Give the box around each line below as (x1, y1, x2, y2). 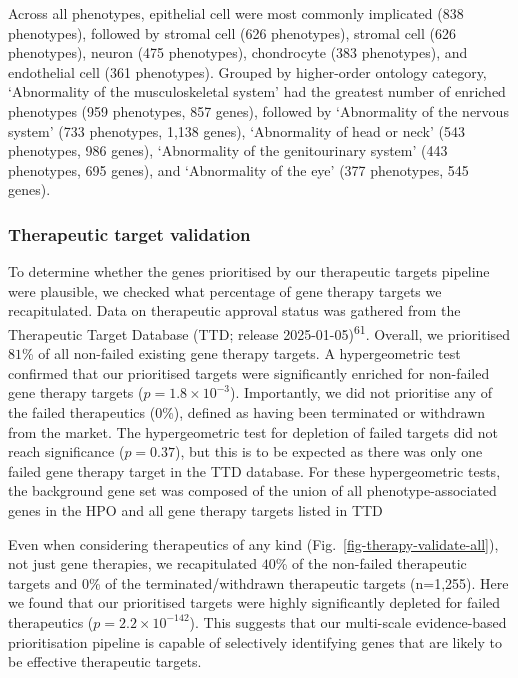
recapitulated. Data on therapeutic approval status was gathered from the (8, 300, 461, 321)
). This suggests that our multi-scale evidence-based (189, 611, 507, 632)
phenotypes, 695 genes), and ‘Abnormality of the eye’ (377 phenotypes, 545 (8, 159, 469, 180)
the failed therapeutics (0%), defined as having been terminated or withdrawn (8, 401, 486, 422)
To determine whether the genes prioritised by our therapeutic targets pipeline (8, 261, 490, 282)
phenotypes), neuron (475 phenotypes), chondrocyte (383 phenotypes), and (8, 42, 468, 63)
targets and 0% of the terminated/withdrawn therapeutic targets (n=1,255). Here (8, 572, 509, 593)
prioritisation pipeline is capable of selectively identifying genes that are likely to (8, 631, 502, 652)
